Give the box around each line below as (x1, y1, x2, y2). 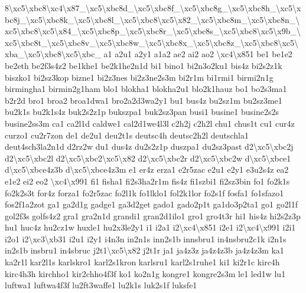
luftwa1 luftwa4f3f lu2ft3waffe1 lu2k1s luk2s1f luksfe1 (5, 279, 197, 291)
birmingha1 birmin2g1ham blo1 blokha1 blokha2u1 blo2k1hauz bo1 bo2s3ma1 (5, 83, 287, 95)
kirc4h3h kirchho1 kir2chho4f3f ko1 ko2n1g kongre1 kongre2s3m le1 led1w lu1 (5, 267, 286, 279)
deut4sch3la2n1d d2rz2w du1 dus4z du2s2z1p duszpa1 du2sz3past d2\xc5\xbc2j (5, 140, 294, 153)
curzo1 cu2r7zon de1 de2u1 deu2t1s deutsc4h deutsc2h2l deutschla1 (5, 129, 249, 141)
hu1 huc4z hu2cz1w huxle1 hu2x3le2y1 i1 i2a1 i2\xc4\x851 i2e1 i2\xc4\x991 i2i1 (5, 221, 296, 233)
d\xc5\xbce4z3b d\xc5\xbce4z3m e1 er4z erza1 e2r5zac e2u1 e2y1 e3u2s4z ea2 (5, 163, 289, 176)
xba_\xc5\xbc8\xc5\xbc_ (5, 48, 101, 60)
